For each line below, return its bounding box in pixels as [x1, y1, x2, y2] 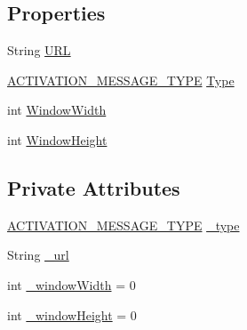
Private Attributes [7, 173, 180, 201]
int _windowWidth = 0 [7, 275, 136, 294]
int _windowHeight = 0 [7, 305, 137, 324]
